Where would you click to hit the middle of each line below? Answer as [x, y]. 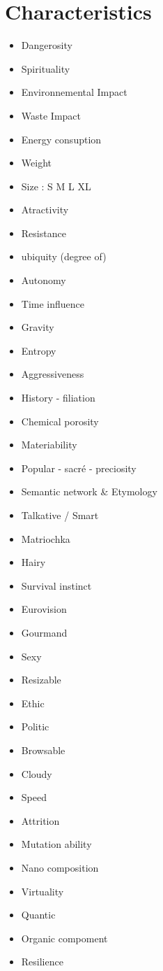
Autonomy [44, 280]
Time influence [53, 303]
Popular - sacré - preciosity [79, 468]
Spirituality [46, 68]
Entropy [39, 350]
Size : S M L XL [56, 186]
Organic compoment [64, 938]
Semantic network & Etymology [89, 491]
